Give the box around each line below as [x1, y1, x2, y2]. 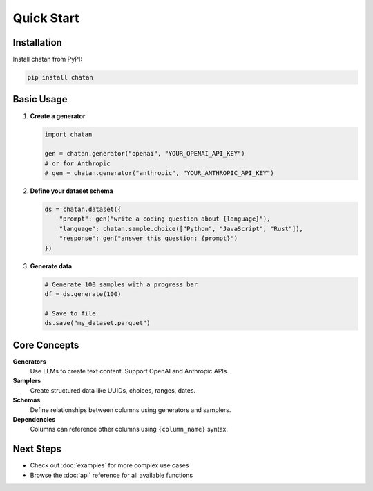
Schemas [12, 396, 41, 405]
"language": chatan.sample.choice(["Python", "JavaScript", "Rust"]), [59, 225, 304, 232]
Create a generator [30, 111, 86, 120]
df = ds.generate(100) [44, 290, 122, 297]
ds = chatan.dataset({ [44, 205, 122, 214]
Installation [12, 37, 62, 48]
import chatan [44, 130, 93, 138]
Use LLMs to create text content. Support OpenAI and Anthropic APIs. [30, 367, 229, 376]
